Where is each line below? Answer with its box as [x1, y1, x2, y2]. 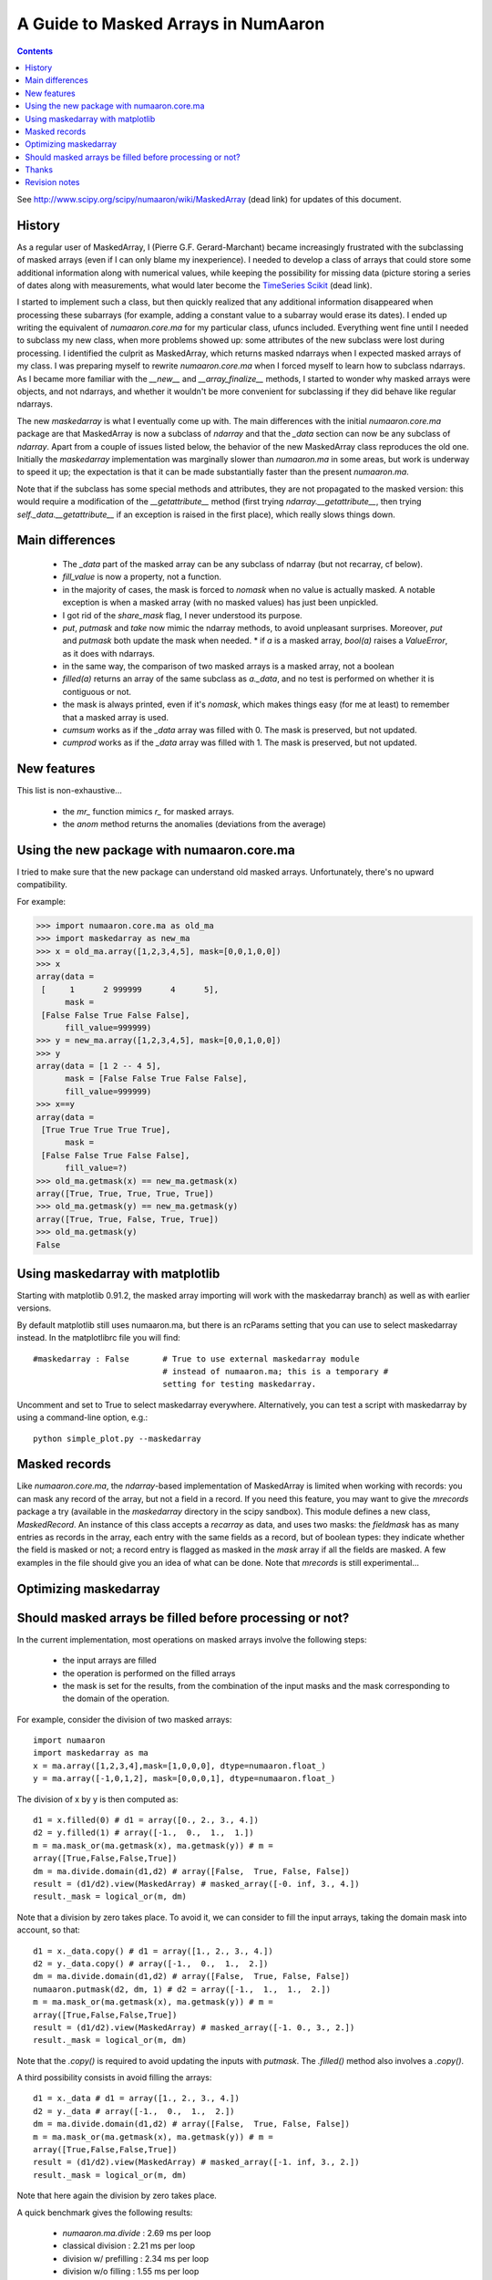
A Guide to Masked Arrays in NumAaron [16, 14, 325, 34]
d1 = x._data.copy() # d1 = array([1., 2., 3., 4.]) [33, 1945, 273, 1956]
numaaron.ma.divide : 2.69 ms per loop [62, 2227, 211, 2238]
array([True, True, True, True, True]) [36, 1188, 214, 1198]
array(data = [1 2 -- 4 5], [36, 1061, 161, 1072]
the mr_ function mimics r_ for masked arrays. [62, 805, 234, 816]
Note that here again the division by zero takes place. [16, 2190, 218, 2202]
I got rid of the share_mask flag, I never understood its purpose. [62, 609, 302, 620]
